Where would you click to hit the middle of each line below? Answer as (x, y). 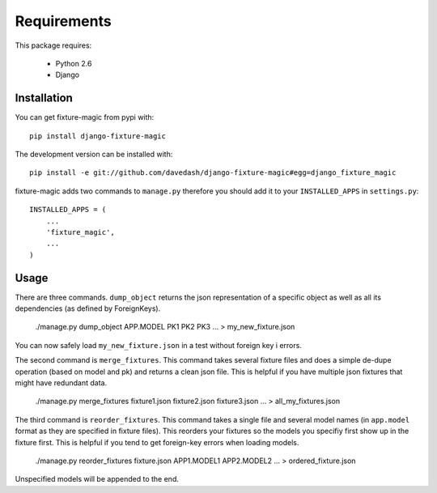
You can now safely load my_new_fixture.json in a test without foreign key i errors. (159, 345)
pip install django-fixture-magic (98, 136)
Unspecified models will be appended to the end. (97, 479)
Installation (44, 98)
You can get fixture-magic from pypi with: (85, 117)
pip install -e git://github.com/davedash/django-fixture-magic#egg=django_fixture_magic (213, 173)
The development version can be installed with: (94, 155)
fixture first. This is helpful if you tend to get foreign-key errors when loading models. (157, 442)
